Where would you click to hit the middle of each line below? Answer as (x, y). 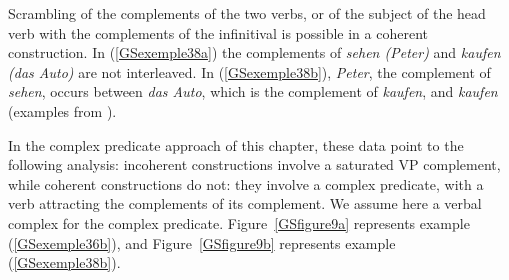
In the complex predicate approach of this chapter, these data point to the (236, 144)
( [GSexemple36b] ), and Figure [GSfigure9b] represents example (202, 242)
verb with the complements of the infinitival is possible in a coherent (218, 32)
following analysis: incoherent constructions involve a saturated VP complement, (254, 164)
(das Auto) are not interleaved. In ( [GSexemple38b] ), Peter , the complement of (249, 71)
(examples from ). (62, 110)
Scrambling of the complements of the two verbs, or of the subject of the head (247, 13)
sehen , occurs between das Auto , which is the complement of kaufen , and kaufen (253, 91)
